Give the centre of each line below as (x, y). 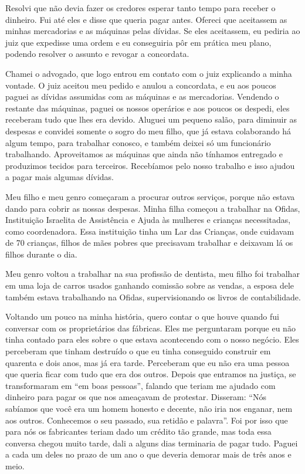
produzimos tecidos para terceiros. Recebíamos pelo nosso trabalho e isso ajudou (150, 165)
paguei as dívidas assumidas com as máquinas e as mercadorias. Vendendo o (142, 97)
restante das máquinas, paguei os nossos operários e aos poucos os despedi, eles (148, 108)
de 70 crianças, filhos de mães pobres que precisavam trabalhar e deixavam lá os (149, 243)
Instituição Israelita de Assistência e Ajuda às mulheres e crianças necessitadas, (148, 220)
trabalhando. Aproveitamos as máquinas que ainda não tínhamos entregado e (144, 154)
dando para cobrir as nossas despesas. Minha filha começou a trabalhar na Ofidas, (153, 208)
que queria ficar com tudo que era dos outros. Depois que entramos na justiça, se (151, 374)
